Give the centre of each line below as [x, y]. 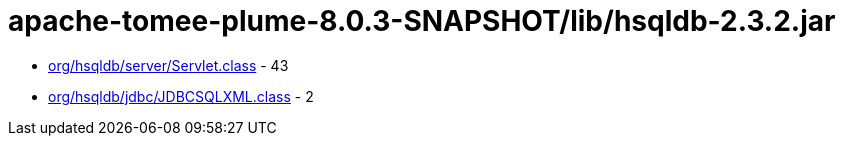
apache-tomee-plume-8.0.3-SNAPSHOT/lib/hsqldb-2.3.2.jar [422, 21]
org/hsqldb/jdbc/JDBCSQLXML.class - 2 [181, 96]
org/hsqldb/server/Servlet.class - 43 [168, 65]
